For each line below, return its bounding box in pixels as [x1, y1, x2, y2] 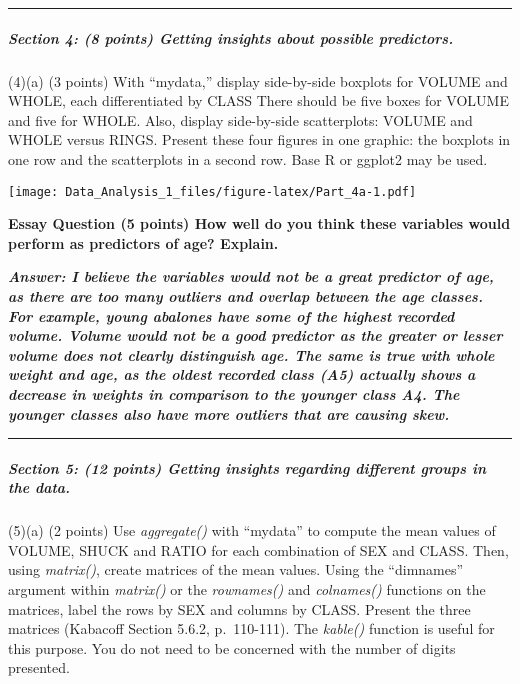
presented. [8, 657, 70, 678]
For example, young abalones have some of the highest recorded [8, 305, 455, 326]
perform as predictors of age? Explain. [8, 232, 279, 253]
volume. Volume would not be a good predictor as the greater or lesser [8, 325, 503, 346]
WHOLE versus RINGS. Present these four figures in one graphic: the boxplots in [8, 129, 511, 150]
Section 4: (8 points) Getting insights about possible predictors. [8, 27, 454, 48]
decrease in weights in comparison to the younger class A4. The [8, 383, 460, 404]
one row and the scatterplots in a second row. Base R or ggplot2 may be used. [8, 148, 488, 169]
